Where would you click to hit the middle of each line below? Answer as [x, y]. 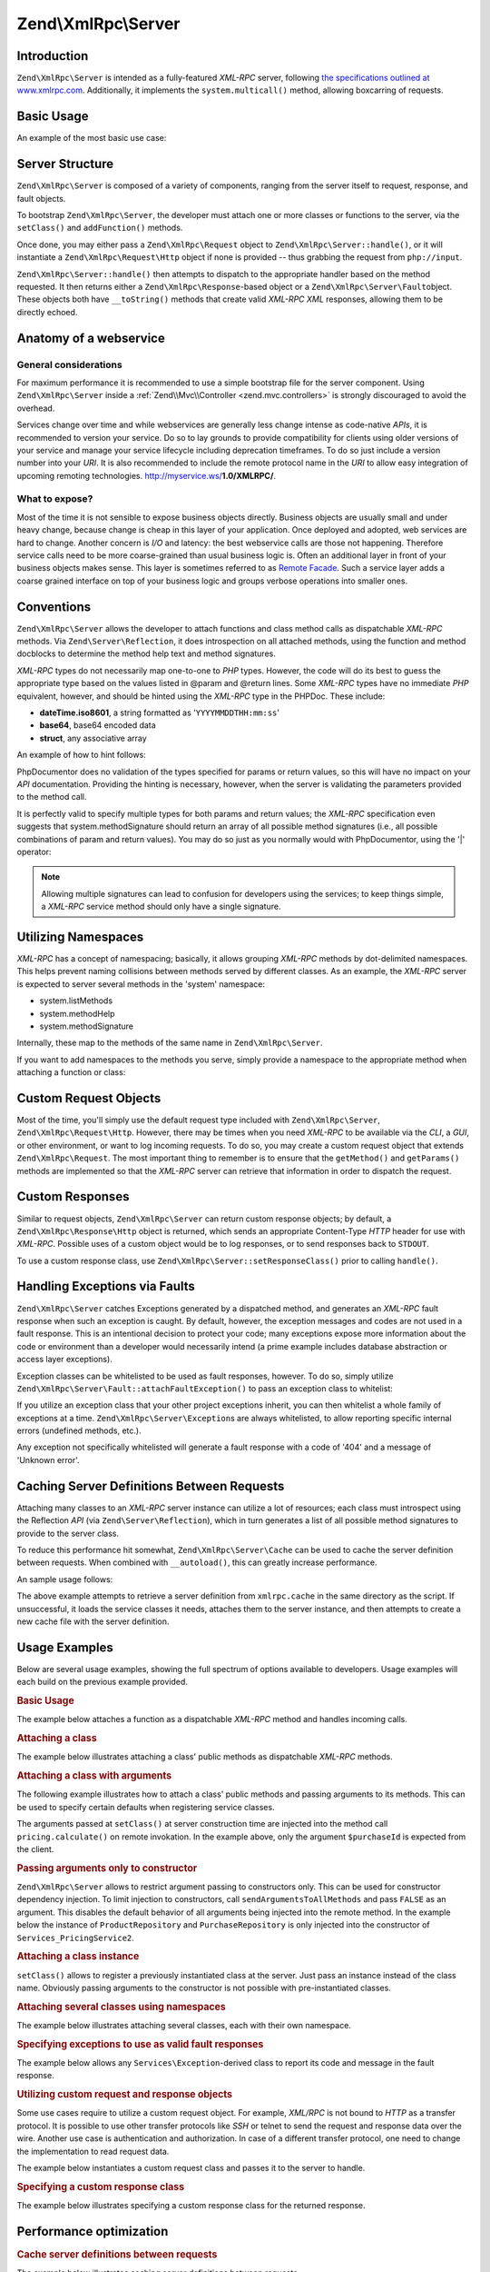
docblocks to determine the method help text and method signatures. [146, 653]
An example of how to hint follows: [82, 755]
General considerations [69, 364]
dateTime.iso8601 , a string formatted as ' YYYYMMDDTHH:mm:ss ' [160, 712]
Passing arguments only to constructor [107, 1868]
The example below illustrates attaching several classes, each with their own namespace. [184, 2025]
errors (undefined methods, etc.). [79, 1430]
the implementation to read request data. [93, 2151]
